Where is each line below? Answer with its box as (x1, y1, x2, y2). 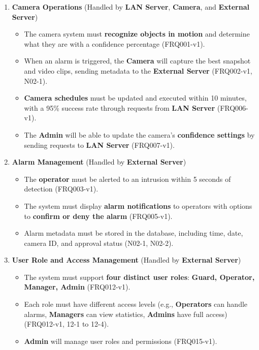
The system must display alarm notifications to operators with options (24, 200, 252, 211)
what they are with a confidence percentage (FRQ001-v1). (24, 38, 205, 49)
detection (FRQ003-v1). (24, 183, 99, 194)
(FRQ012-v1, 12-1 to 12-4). (24, 319, 109, 329)
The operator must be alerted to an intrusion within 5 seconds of (24, 173, 231, 184)
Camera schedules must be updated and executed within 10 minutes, (24, 92, 247, 103)
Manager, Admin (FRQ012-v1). (24, 281, 131, 292)
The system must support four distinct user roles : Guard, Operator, (24, 271, 255, 282)
